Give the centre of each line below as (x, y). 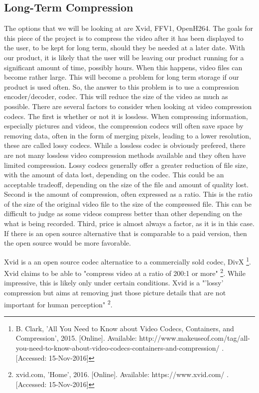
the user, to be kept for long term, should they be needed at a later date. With (125, 48)
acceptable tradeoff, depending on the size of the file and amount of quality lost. (126, 184)
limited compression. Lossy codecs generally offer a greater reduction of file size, (126, 165)
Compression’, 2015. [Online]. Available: (76, 338)
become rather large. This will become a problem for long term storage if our (122, 77)
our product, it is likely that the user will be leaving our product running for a (124, 57)
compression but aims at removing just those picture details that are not (115, 292)
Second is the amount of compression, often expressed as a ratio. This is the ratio (128, 194)
